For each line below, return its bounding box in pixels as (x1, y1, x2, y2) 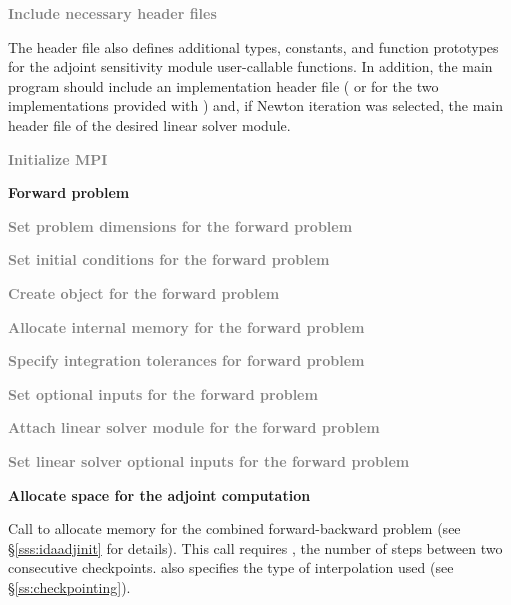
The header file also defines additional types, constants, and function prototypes (8, 36, 499, 57)
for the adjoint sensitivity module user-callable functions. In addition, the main (8, 56, 493, 77)
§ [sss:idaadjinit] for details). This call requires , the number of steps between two (8, 537, 503, 558)
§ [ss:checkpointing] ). (8, 576, 131, 597)
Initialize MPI (8, 148, 108, 169)
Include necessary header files (8, 3, 217, 23)
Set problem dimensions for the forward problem (8, 215, 353, 236)
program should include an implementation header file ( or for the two (8, 75, 439, 96)
